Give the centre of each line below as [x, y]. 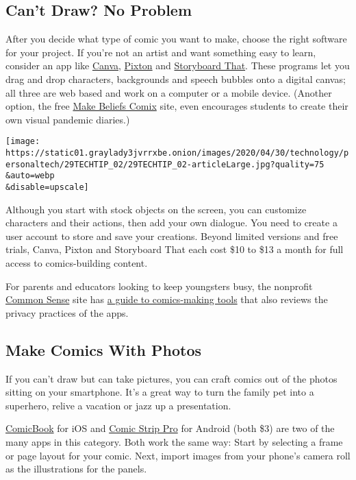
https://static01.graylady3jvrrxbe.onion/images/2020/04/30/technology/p [177, 153]
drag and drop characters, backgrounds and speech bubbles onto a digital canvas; [176, 79]
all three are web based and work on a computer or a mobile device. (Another [169, 92]
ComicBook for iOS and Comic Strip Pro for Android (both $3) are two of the [170, 428]
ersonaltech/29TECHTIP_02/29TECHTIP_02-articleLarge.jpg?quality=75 [165, 164]
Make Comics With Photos [104, 349]
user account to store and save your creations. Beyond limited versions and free [172, 236]
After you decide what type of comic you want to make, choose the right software [176, 39]
